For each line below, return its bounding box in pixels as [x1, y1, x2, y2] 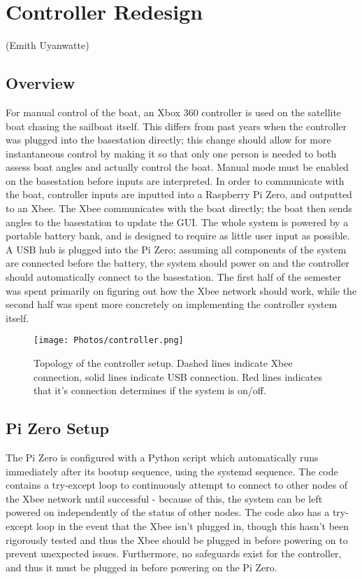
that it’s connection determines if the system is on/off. [34, 383, 266, 398]
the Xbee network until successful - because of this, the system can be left [6, 491, 323, 505]
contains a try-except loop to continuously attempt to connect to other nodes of [6, 477, 348, 492]
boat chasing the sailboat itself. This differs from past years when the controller [6, 118, 347, 133]
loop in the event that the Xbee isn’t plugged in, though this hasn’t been [36, 519, 349, 533]
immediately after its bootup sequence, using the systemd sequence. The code [6, 463, 338, 478]
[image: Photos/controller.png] [34, 335, 184, 346]
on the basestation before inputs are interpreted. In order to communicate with [6, 173, 345, 188]
